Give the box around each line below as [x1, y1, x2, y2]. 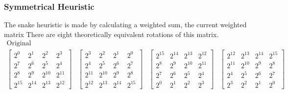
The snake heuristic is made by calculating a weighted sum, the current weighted [4, 19, 247, 30]
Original [6, 40, 31, 47]
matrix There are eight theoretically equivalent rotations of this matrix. [4, 29, 219, 39]
